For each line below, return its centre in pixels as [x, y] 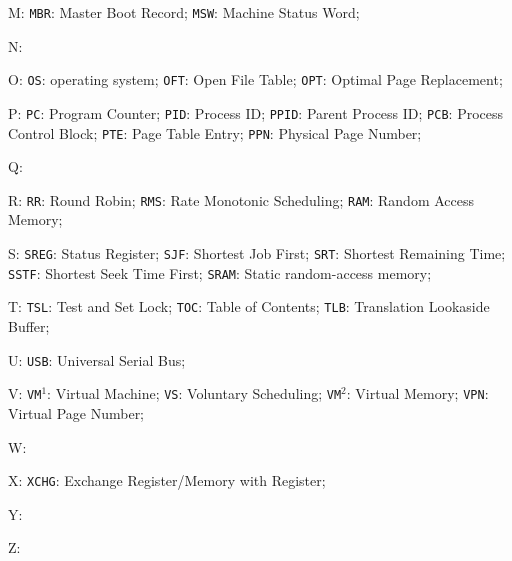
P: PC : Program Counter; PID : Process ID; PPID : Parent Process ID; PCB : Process [256, 112]
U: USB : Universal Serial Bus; [97, 359]
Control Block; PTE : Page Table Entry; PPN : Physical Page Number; [215, 132]
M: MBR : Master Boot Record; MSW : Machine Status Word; [184, 12]
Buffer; [29, 326]
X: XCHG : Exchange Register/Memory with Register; [167, 480]
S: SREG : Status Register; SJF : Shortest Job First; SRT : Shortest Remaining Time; [257, 253]
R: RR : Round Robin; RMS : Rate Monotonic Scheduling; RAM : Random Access [241, 199]
